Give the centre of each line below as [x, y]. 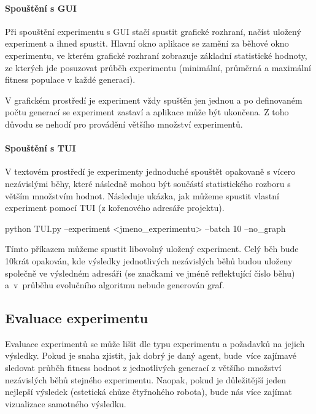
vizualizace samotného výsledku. [66, 403]
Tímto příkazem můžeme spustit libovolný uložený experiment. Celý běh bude [152, 249]
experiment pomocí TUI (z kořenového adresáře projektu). [115, 208]
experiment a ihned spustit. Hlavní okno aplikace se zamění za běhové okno [147, 43]
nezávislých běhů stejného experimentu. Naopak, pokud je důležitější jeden [146, 379]
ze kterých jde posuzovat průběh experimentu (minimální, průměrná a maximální [158, 67]
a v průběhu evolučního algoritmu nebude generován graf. [115, 285]
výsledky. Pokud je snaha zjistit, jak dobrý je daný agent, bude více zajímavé [151, 355]
